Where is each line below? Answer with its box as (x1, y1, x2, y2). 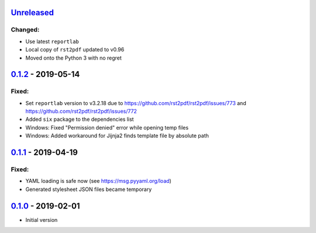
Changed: (11, 26, 40, 34)
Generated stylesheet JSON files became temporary (25, 186, 152, 193)
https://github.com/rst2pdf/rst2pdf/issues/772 (25, 108, 138, 115)
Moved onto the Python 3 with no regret (25, 54, 122, 61)
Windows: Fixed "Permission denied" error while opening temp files (25, 124, 189, 131)
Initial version (25, 216, 58, 223)
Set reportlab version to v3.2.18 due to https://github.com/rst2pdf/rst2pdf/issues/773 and (25, 99, 246, 106)
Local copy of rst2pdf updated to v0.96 (25, 46, 125, 53)
